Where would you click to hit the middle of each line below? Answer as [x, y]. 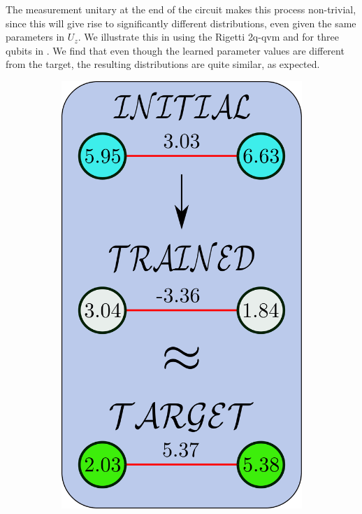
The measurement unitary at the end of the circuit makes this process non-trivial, [181, 9]
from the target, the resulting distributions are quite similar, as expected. [163, 64]
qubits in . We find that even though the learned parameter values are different [175, 50]
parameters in [35, 37]
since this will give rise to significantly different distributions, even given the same [181, 23]
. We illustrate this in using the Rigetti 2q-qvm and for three [208, 37]
